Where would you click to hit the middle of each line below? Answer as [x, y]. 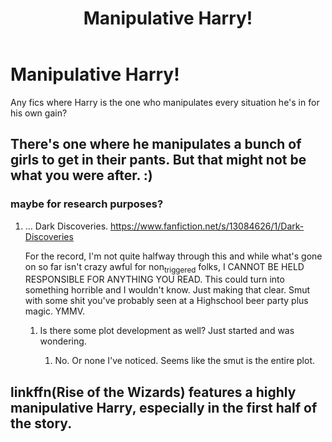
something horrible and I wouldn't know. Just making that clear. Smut [167, 290]
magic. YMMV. [55, 311]
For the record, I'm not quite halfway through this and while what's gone [173, 256]
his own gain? [39, 113]
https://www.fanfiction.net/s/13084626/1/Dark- [207, 226]
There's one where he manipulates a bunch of [156, 144]
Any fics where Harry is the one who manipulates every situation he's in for [165, 102]
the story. [41, 423]
